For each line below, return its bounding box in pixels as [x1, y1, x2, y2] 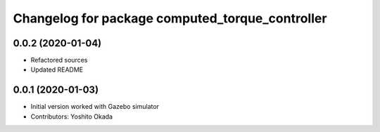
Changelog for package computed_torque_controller [13, 11, 327, 26]
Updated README [30, 65, 84, 74]
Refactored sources [30, 56, 88, 65]
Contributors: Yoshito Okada [30, 112, 113, 121]
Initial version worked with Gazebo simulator [30, 103, 160, 111]
